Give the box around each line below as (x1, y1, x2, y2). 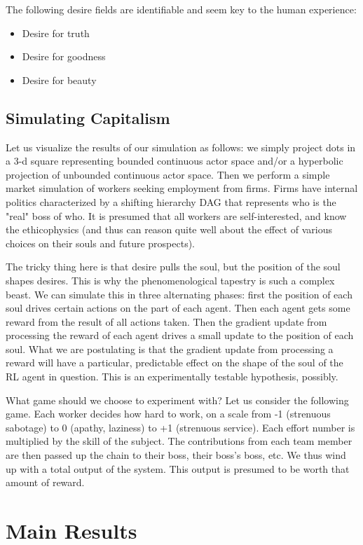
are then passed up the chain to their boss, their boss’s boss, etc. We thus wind (6, 448, 346, 462)
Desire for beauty (22, 72, 97, 87)
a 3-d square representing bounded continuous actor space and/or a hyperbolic (6, 153, 343, 168)
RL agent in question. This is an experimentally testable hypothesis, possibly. (6, 369, 338, 384)
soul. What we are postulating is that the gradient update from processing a (6, 341, 334, 356)
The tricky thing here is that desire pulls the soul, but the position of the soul (6, 259, 341, 274)
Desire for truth (22, 25, 90, 40)
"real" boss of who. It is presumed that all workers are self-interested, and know (6, 208, 347, 223)
